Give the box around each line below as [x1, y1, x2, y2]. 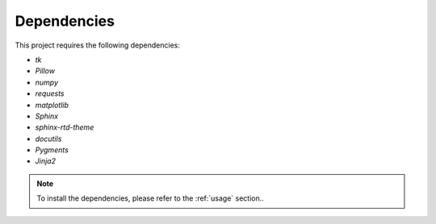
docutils [35, 134, 62, 143]
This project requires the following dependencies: [15, 40, 181, 50]
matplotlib [35, 100, 69, 110]
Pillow [35, 66, 56, 76]
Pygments [35, 145, 69, 155]
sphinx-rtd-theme [35, 122, 94, 132]
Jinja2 [35, 156, 57, 166]
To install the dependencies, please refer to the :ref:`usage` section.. [36, 193, 264, 203]
